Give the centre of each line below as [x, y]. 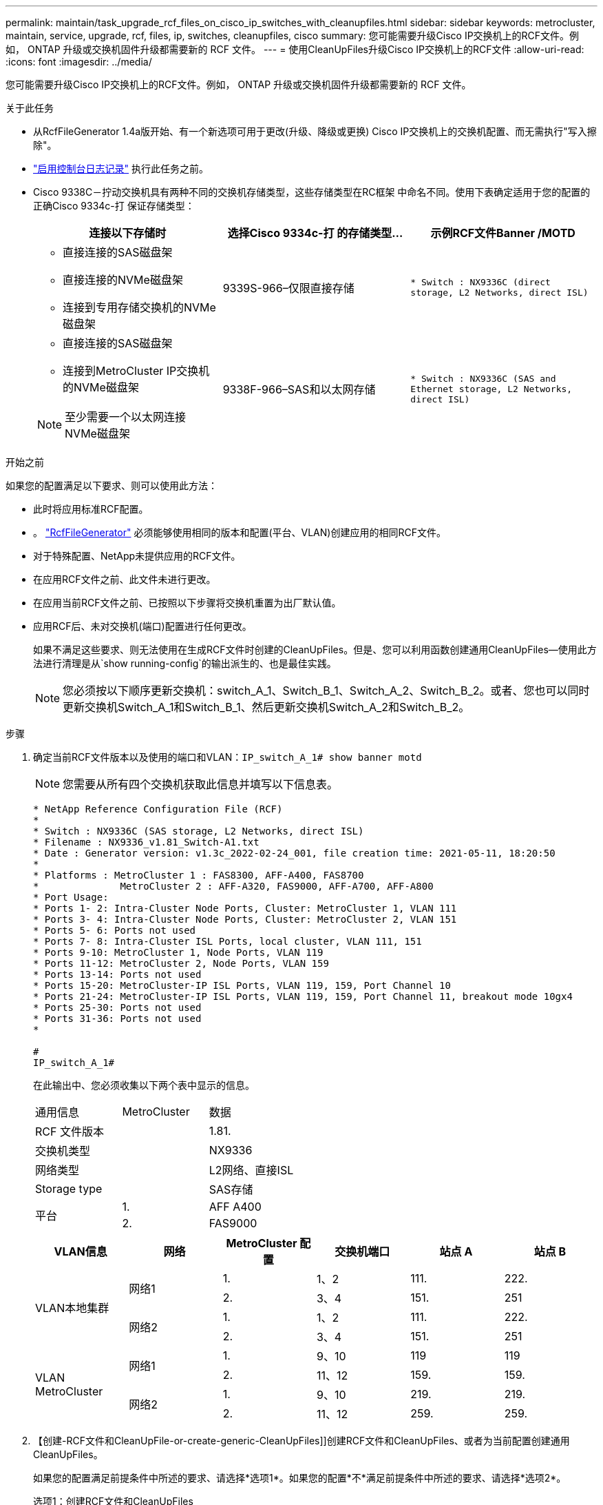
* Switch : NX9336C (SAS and [483, 378]
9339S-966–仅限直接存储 [288, 288]
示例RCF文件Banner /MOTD [503, 233]
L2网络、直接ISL [251, 1170]
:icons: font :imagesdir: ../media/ [79, 62]
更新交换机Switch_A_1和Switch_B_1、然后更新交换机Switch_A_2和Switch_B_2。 [266, 707]
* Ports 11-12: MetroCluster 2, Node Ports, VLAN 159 [181, 963]
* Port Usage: [71, 897]
